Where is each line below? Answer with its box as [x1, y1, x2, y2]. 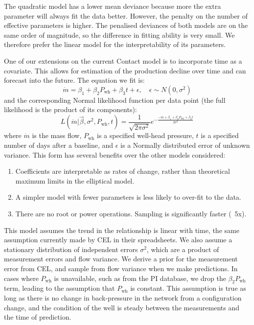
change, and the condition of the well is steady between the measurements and [4, 302, 239, 312]
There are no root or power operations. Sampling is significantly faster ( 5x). [15, 208, 247, 218]
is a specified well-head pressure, [97, 130, 194, 140]
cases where [4, 273, 39, 283]
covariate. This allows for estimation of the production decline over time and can [4, 65, 246, 75]
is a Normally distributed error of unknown [120, 139, 250, 150]
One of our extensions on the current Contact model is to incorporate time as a [4, 55, 242, 66]
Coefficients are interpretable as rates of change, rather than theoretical [15, 166, 230, 176]
